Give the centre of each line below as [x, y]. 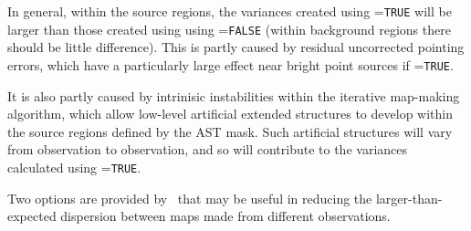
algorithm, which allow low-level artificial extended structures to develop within [230, 114]
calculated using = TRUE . [74, 167]
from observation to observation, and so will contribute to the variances [208, 149]
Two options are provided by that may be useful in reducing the [190, 198]
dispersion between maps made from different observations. [225, 216]
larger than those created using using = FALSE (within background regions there [229, 29]
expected [32, 216]
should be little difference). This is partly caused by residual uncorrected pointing [236, 47]
